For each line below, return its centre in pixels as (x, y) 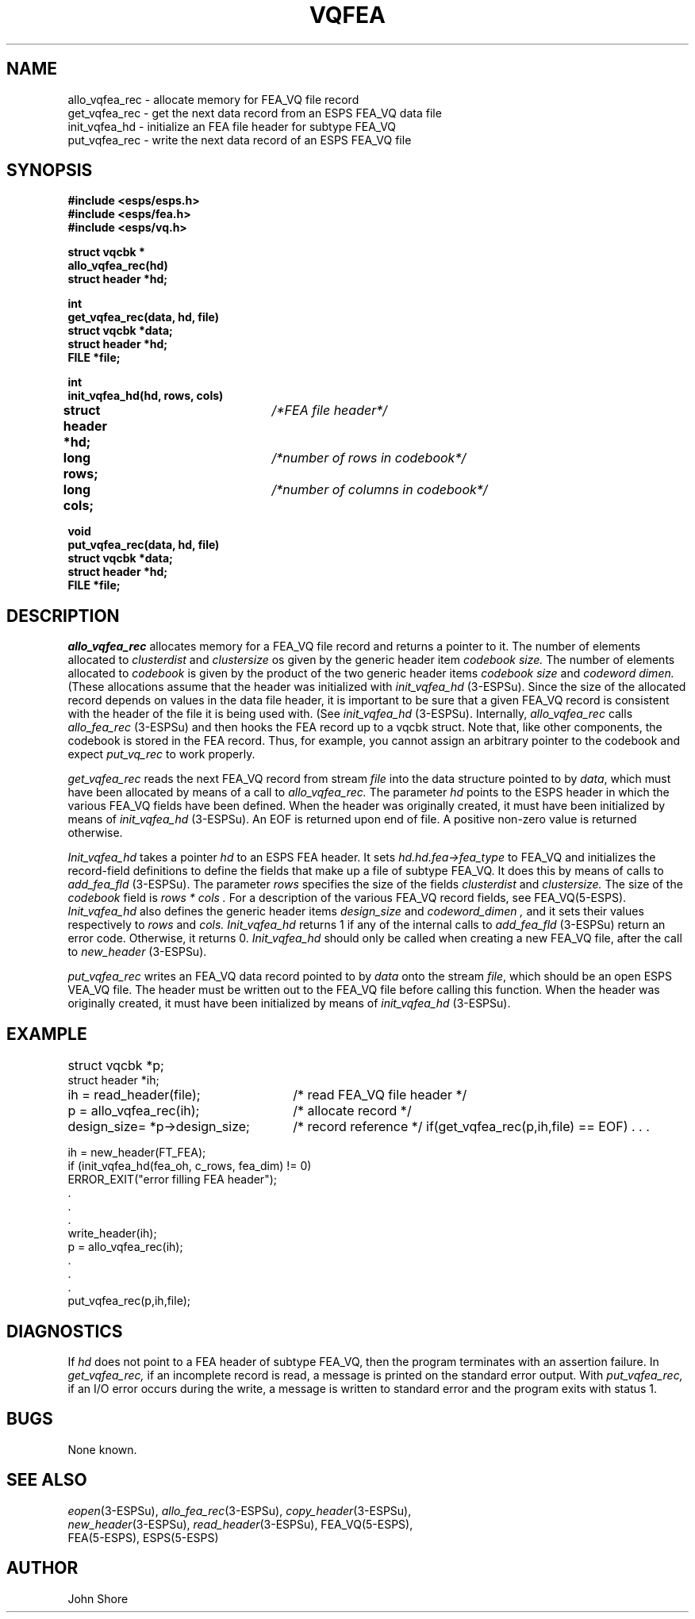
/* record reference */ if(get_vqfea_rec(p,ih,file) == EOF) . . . (471, 1127)
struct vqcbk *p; (116, 1066)
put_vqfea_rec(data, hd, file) (144, 545)
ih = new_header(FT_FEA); (137, 1153)
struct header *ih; (113, 1080)
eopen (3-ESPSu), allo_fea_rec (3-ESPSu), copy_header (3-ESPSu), (240, 1510)
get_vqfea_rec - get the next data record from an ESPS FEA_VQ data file (255, 113)
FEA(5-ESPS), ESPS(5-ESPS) (143, 1537)
